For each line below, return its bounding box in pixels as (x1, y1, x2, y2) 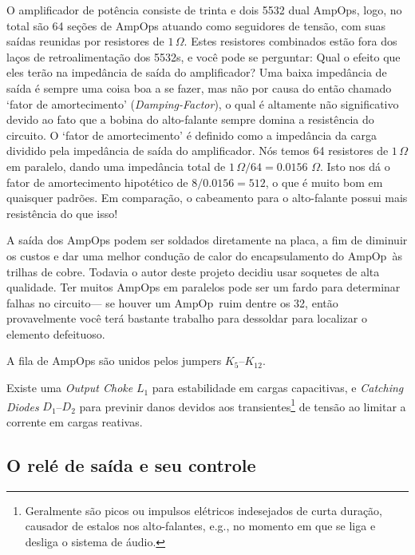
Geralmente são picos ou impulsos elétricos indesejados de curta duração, (25, 501, 382, 518)
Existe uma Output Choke (6, 379, 133, 396)
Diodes (6, 398, 39, 414)
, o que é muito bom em (265, 173, 383, 190)
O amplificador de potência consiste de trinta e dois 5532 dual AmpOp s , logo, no (6, 2, 402, 18)
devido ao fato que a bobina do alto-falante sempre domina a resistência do (6, 111, 374, 128)
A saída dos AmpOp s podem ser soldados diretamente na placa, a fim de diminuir (6, 232, 408, 248)
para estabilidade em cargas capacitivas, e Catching (152, 379, 404, 396)
